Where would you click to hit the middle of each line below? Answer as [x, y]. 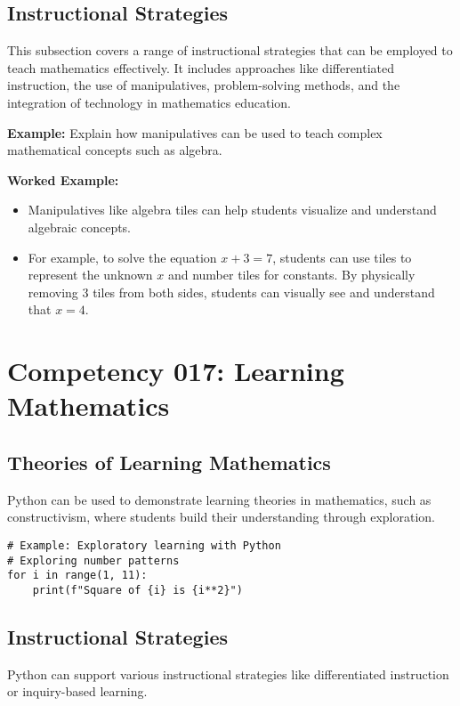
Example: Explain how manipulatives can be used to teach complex [195, 132]
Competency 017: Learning [176, 371]
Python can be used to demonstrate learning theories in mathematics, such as [219, 499]
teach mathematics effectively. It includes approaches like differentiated [201, 67]
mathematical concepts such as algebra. [115, 150]
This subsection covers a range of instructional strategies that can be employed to [230, 50]
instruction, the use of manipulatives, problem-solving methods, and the [204, 85]
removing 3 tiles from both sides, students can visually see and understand [231, 292]
